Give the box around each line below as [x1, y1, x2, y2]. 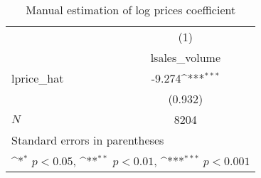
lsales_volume [150, 49, 221, 66]
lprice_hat [11, 70, 64, 86]
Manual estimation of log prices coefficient [26, 1, 236, 18]
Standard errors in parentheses [11, 132, 164, 148]
